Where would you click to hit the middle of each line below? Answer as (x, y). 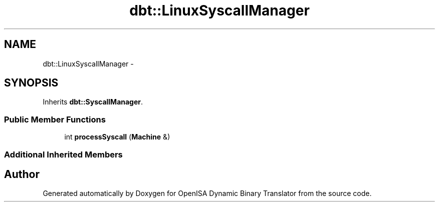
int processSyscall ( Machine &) (117, 137)
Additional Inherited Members (63, 154)
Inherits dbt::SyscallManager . (93, 102)
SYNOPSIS (31, 83)
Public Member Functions (55, 119)
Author (22, 174)
